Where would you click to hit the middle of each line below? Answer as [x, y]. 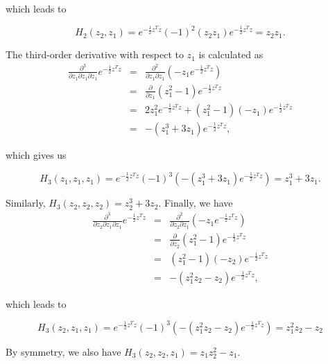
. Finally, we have [196, 203]
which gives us [36, 155]
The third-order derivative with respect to [95, 54]
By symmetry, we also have [63, 351]
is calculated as [231, 54]
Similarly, [26, 203]
